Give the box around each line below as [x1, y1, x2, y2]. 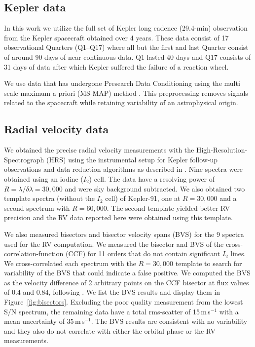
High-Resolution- [196, 145, 248, 155]
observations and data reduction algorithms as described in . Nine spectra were [4, 164, 243, 174]
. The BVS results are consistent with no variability [91, 316, 248, 326]
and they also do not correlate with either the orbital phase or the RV [4, 325, 216, 336]
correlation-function [4, 248, 64, 259]
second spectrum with [4, 202, 70, 213]
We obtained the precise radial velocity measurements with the [4, 145, 194, 155]
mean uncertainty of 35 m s [4, 316, 85, 326]
